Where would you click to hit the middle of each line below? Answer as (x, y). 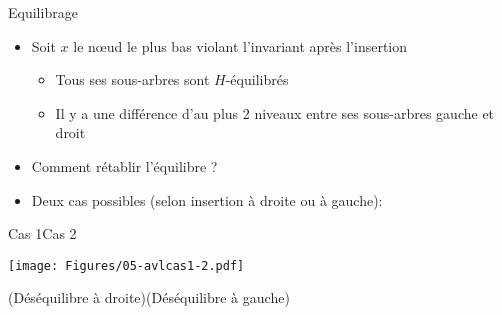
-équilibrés (257, 79)
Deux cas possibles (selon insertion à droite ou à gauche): (207, 199)
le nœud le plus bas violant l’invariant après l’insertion (240, 45)
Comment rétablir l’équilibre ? (124, 165)
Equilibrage (43, 12)
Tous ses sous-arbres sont (132, 79)
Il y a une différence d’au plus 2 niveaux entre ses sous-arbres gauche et (275, 112)
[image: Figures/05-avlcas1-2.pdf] (126, 265)
